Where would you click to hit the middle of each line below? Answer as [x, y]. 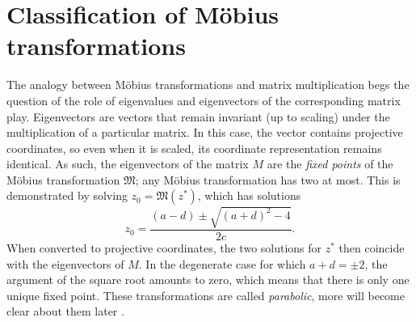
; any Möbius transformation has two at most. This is [268, 179]
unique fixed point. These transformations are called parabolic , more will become [206, 295]
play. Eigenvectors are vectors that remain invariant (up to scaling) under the [198, 116]
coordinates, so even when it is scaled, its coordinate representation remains [194, 148]
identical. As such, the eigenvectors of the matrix [128, 164]
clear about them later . [65, 311]
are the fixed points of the [330, 164]
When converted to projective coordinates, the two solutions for [164, 248]
